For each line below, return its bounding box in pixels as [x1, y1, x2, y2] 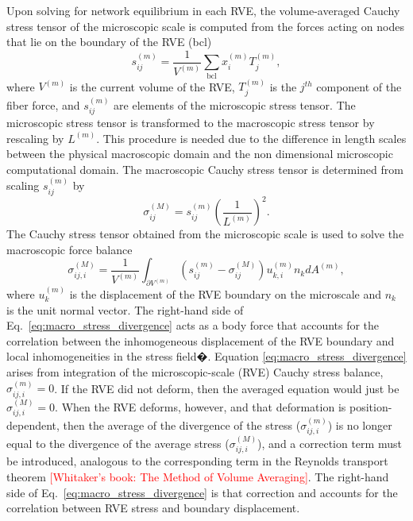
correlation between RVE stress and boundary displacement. [6, 500, 300, 516]
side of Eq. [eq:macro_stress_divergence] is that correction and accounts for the [6, 484, 398, 500]
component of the [316, 78, 402, 95]
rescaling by [6, 129, 64, 146]
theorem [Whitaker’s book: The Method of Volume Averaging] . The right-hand [6, 469, 389, 485]
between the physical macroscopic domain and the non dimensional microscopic [6, 145, 393, 162]
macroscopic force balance [6, 241, 133, 257]
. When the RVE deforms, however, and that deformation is [55, 398, 346, 415]
